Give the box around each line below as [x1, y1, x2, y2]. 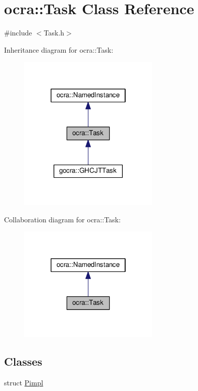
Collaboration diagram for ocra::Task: [4, 214, 121, 224]
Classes [4, 354, 42, 369]
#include [4, 27, 32, 38]
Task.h [43, 27, 65, 38]
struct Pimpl [4, 377, 43, 387]
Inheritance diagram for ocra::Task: [4, 44, 114, 55]
